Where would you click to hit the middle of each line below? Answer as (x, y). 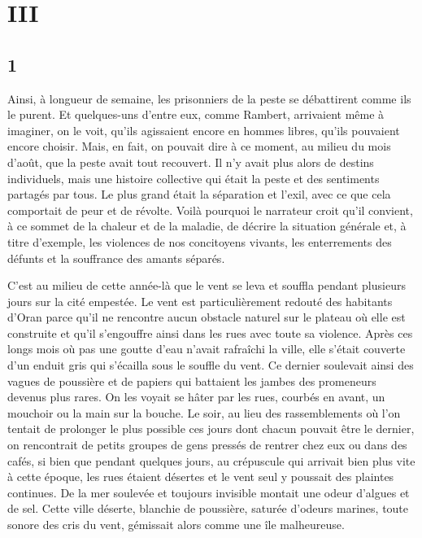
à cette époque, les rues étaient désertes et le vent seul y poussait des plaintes (201, 477)
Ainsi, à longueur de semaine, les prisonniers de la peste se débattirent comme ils (209, 98)
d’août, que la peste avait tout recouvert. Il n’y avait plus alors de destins (191, 162)
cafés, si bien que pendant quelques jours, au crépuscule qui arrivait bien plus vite (211, 460)
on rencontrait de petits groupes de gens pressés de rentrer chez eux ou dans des (207, 445)
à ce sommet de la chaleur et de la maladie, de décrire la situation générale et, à (207, 226)
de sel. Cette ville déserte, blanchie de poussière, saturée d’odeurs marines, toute (208, 508)
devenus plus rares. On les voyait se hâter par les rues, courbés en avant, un (196, 397)
